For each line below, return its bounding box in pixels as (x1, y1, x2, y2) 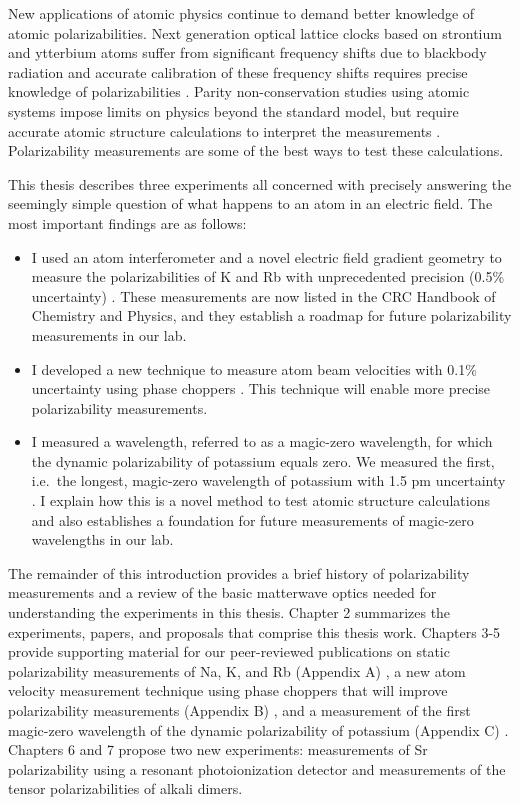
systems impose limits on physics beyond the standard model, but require (8, 100, 459, 121)
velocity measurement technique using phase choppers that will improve (8, 680, 448, 701)
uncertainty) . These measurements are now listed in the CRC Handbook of (31, 285, 496, 306)
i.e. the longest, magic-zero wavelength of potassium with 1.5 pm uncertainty (31, 470, 506, 491)
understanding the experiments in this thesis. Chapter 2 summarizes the (8, 602, 451, 623)
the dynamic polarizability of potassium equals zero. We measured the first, (31, 450, 495, 471)
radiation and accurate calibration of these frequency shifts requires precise (8, 61, 468, 82)
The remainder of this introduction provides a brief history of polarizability (8, 562, 470, 583)
